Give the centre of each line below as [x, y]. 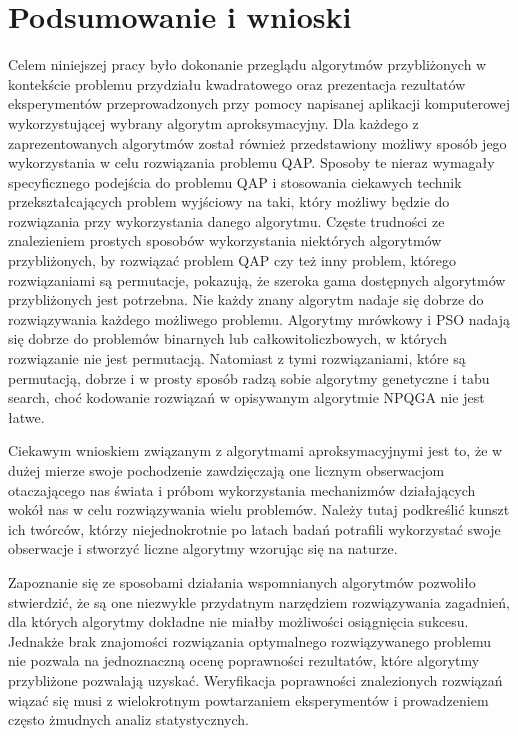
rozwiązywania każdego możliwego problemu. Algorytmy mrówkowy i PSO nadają [259, 318]
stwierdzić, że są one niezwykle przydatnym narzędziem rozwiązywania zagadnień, [259, 601]
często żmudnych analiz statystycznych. [128, 719]
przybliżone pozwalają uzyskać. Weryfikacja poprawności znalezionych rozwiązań [255, 679]
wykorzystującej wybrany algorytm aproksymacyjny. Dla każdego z [213, 122]
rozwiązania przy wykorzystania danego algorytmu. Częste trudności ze [226, 220]
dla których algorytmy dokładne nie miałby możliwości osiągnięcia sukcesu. [238, 621]
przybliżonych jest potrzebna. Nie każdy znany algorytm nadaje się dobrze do [246, 299]
